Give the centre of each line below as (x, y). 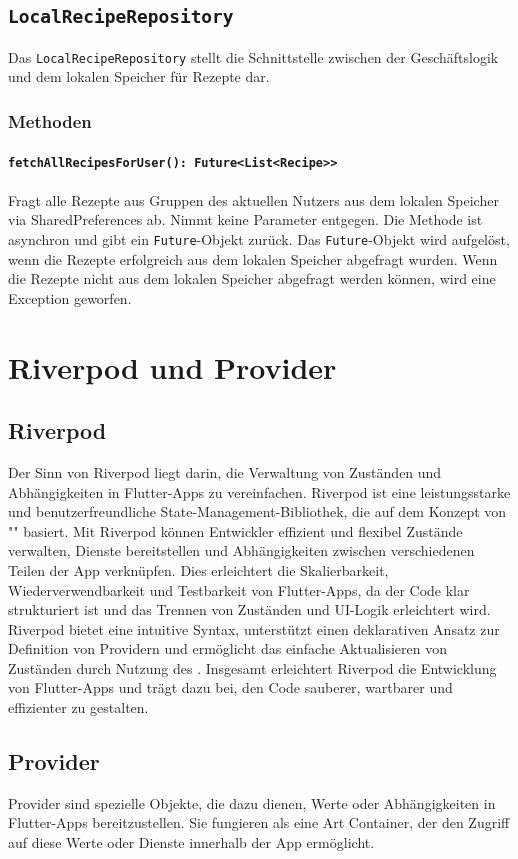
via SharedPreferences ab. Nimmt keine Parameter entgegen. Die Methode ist (245, 219)
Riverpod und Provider (172, 366)
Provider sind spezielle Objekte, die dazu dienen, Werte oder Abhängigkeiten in (252, 802)
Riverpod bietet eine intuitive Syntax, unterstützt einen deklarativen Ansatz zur (254, 628)
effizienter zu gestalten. (78, 707)
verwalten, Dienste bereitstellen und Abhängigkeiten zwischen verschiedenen (241, 550)
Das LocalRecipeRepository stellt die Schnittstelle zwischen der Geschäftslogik (253, 56)
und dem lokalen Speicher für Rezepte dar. (139, 76)
